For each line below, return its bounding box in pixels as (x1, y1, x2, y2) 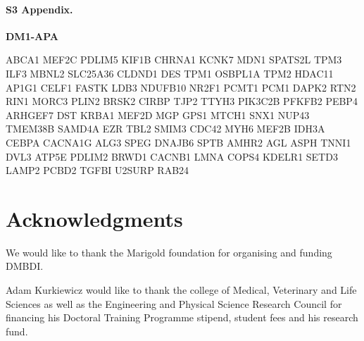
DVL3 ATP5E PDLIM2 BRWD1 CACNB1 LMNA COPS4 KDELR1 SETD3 (6, 149, 338, 163)
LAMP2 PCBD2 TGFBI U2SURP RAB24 (6, 163, 189, 178)
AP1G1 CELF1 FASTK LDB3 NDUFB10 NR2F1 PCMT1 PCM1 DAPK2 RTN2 (6, 80, 356, 94)
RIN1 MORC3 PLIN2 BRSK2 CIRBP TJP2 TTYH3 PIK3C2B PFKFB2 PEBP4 (6, 94, 358, 108)
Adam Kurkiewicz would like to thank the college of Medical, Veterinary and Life (6, 283, 357, 297)
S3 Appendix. (6, 1, 73, 16)
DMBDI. (6, 259, 44, 273)
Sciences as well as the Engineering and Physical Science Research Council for (6, 296, 342, 311)
